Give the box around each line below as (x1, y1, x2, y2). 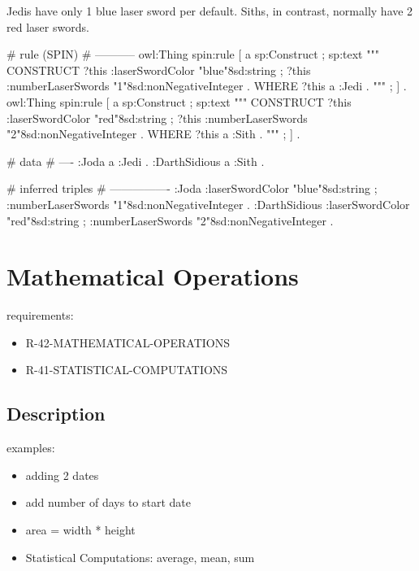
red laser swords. (6, 18, 89, 35)
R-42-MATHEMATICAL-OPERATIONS (25, 333, 231, 351)
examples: (6, 439, 55, 456)
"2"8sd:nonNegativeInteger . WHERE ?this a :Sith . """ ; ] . (6, 125, 300, 142)
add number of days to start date (25, 494, 192, 511)
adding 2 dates (25, 466, 99, 483)
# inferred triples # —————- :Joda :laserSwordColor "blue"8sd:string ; (6, 180, 378, 197)
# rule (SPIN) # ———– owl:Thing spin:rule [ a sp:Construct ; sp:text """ (6, 46, 379, 63)
